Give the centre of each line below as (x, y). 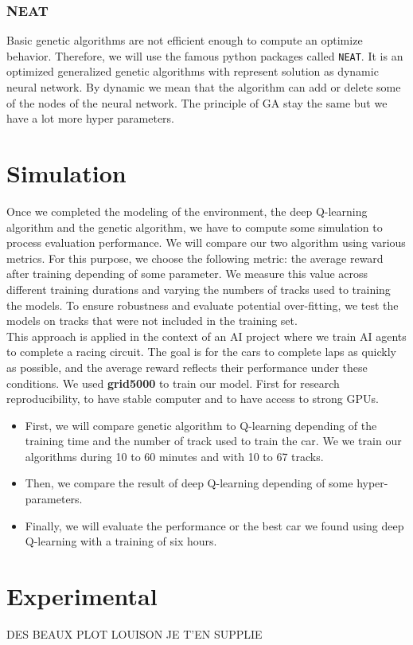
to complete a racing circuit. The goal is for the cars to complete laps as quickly (202, 352)
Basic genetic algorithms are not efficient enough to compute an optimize (185, 40)
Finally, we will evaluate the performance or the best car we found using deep (214, 525)
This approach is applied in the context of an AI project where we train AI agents (206, 336)
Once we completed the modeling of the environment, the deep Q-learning (187, 211)
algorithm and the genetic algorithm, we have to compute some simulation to (195, 227)
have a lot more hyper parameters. (90, 118)
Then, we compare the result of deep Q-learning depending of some (189, 483)
